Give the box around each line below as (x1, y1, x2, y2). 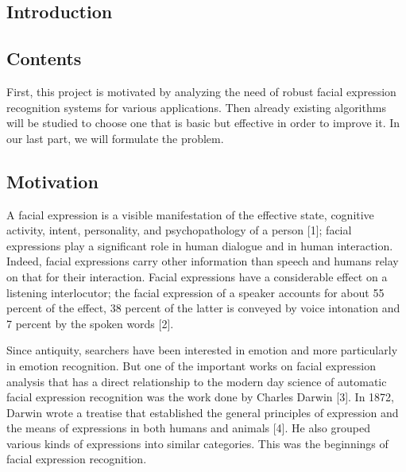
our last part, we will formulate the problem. (6, 130, 224, 146)
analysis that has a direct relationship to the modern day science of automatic (6, 373, 387, 389)
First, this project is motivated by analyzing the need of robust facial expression (6, 83, 396, 99)
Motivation (6, 168, 99, 193)
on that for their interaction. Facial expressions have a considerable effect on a (6, 268, 388, 284)
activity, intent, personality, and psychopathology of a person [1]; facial (6, 222, 352, 238)
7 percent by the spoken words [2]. (6, 315, 174, 331)
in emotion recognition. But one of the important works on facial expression (6, 357, 376, 373)
